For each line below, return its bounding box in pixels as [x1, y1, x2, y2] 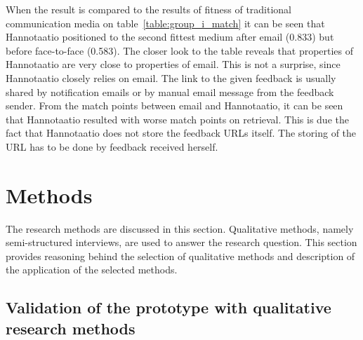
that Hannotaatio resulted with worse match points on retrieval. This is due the [6, 111, 349, 126]
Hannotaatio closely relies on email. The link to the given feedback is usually [6, 70, 336, 85]
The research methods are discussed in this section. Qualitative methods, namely [6, 221, 354, 236]
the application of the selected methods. [6, 262, 178, 277]
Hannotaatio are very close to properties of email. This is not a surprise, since [6, 57, 341, 72]
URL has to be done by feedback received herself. [6, 139, 218, 154]
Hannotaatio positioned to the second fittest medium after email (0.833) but [6, 29, 334, 44]
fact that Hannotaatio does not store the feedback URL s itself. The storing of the [6, 125, 357, 140]
